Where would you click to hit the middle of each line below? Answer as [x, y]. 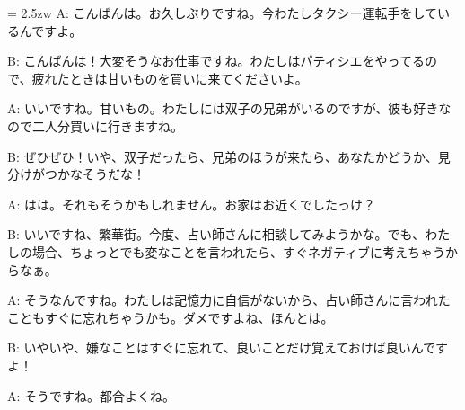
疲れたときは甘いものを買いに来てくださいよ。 [170, 78]
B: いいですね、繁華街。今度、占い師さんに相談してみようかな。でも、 [216, 234]
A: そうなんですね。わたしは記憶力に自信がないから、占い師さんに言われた [229, 300]
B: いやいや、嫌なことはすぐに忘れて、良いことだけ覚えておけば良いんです [228, 348]
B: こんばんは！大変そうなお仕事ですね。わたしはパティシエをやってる [216, 61]
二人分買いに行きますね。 [107, 125]
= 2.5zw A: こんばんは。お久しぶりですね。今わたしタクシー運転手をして [223, 13]
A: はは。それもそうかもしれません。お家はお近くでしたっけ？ [191, 204]
